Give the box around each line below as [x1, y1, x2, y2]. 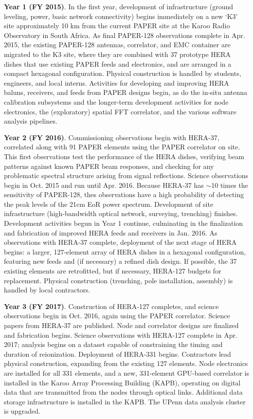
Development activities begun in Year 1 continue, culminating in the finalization [4, 218, 243, 228]
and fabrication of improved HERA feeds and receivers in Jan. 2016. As [4, 227, 217, 237]
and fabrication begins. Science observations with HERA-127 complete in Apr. [4, 329, 237, 340]
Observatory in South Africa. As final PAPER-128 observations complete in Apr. [4, 30, 245, 40]
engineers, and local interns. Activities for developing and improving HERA [4, 77, 229, 88]
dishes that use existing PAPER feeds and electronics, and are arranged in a [4, 58, 232, 69]
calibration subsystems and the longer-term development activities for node [4, 96, 229, 107]
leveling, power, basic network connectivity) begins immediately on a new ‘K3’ [4, 11, 238, 21]
